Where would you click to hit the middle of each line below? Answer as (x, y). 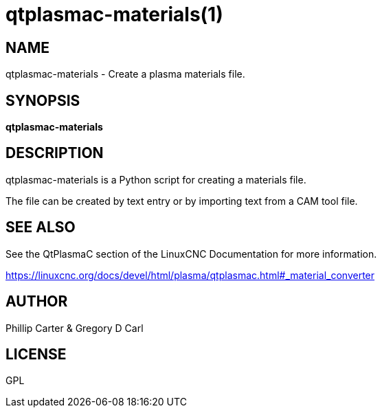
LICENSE (36, 354)
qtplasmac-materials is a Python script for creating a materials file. (156, 179)
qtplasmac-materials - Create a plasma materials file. (125, 74)
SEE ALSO (41, 227)
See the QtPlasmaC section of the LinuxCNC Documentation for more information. (191, 254)
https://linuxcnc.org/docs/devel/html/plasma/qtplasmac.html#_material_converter (190, 275)
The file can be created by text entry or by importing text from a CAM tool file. (182, 201)
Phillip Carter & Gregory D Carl (75, 328)
